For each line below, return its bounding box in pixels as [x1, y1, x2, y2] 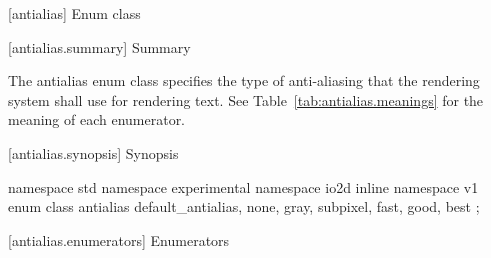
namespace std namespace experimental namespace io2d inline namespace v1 [8, 176, 479, 197]
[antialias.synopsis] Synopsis [8, 142, 179, 163]
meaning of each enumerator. [8, 109, 186, 130]
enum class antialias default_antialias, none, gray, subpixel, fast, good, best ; [8, 196, 480, 217]
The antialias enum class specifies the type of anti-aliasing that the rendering [8, 70, 480, 91]
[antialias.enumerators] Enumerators [8, 229, 230, 250]
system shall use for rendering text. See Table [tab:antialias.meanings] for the [8, 89, 484, 110]
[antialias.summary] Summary [8, 36, 191, 57]
